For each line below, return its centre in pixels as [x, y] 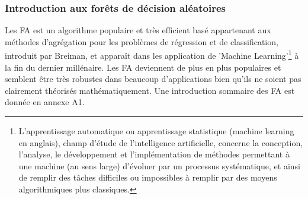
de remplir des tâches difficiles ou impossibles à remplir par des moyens [148, 177]
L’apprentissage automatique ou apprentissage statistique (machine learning [156, 131]
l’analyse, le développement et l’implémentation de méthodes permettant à [154, 154]
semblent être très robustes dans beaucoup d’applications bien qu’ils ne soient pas [153, 79]
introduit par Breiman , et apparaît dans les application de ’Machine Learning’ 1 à [152, 55]
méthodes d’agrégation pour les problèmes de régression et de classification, [142, 41]
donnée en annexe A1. [45, 102]
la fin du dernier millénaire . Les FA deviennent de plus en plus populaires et [143, 67]
